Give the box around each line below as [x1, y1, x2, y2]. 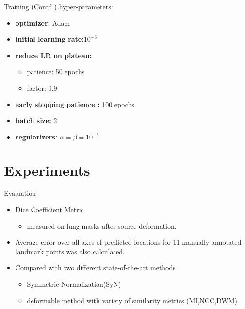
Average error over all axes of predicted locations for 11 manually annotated [15, 237, 242, 247]
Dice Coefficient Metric [15, 204, 84, 215]
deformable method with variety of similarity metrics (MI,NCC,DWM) [27, 295, 237, 305]
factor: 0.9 [27, 82, 57, 93]
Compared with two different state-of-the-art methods [15, 263, 176, 273]
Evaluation [4, 188, 36, 198]
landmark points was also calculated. [15, 246, 125, 256]
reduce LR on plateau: [15, 50, 92, 60]
